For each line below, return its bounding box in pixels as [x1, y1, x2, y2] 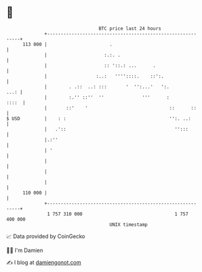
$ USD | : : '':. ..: [6, 115, 191, 122]
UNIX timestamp [109, 221, 148, 228]
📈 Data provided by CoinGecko [6, 233, 86, 240]
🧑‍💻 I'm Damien [6, 247, 44, 254]
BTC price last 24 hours [98, 25, 162, 32]
